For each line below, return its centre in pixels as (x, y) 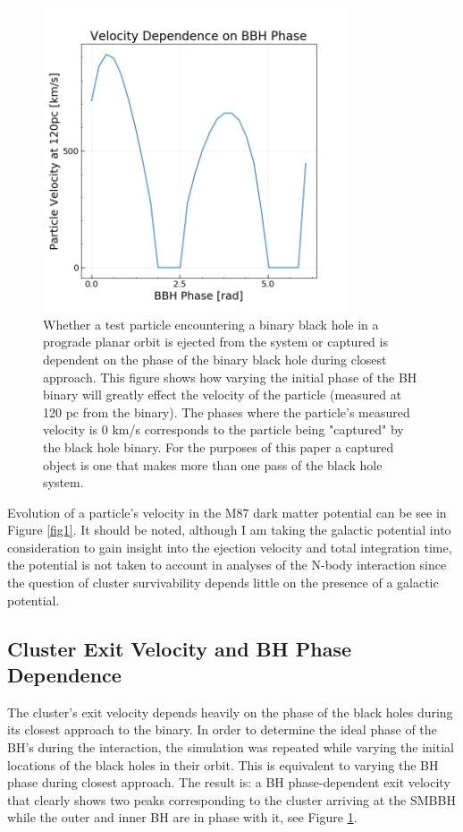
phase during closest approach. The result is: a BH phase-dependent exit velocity (229, 782)
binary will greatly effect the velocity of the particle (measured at (223, 395)
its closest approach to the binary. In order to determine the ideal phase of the (222, 729)
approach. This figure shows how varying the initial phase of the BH (230, 377)
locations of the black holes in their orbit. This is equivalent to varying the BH (223, 764)
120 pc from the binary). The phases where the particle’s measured (227, 412)
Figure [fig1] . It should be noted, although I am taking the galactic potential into (229, 530)
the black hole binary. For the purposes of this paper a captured (219, 446)
